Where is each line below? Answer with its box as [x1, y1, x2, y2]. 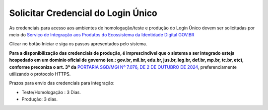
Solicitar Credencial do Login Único [9, 7, 157, 18]
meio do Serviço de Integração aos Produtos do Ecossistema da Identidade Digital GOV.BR [9, 31, 195, 37]
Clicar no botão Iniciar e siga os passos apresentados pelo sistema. [9, 41, 147, 47]
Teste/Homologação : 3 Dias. [21, 89, 81, 95]
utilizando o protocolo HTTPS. [9, 71, 71, 77]
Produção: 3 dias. [21, 96, 58, 102]
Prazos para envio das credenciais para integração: [9, 80, 115, 86]
